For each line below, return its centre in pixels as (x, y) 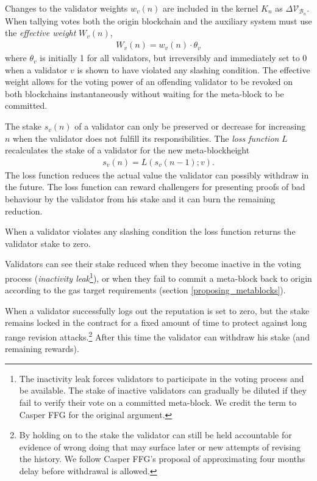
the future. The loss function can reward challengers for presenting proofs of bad (155, 187)
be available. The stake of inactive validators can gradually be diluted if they (163, 390)
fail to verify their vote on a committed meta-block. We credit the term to (158, 402)
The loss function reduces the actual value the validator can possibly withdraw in (157, 174)
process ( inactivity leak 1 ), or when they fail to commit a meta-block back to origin (158, 277)
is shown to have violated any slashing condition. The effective (194, 69)
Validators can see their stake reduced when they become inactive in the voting (153, 264)
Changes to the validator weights (66, 8)
